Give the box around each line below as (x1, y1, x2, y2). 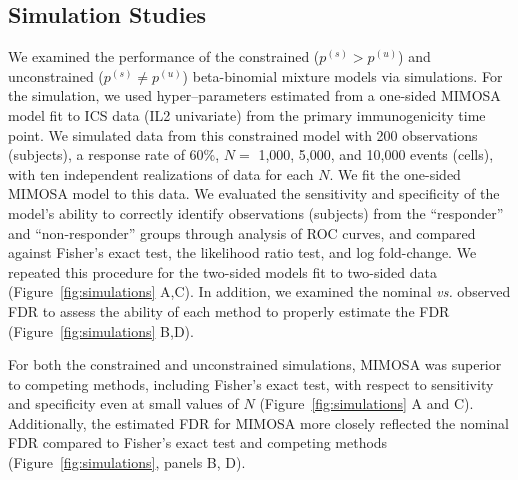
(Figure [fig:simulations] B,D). (8, 320, 194, 341)
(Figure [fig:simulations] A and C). (259, 393, 474, 414)
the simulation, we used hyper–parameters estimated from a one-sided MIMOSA (8, 85, 501, 106)
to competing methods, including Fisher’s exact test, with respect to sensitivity (8, 373, 494, 394)
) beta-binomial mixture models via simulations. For (182, 65, 503, 86)
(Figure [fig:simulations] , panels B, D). (8, 452, 246, 473)
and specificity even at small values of (8, 393, 239, 414)
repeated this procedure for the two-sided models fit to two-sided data (8, 261, 438, 282)
